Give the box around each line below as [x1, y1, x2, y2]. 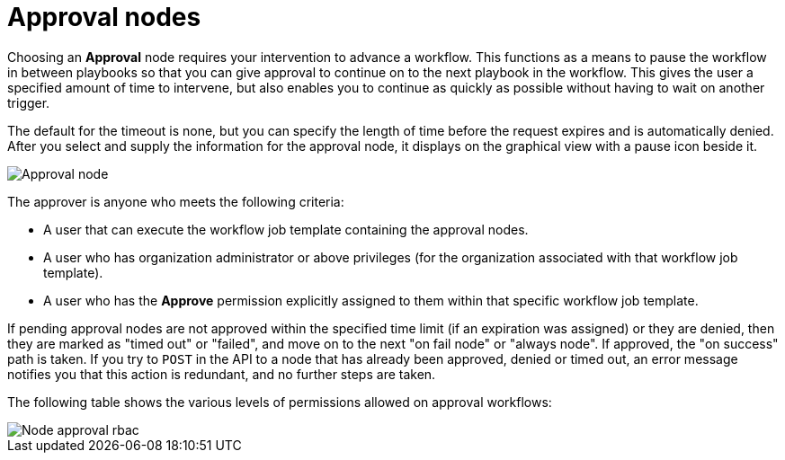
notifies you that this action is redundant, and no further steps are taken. [7, 366, 436, 382]
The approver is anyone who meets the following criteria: [7, 193, 344, 209]
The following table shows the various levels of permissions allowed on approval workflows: [7, 394, 552, 410]
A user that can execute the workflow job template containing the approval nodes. [43, 221, 529, 237]
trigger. [7, 94, 50, 111]
